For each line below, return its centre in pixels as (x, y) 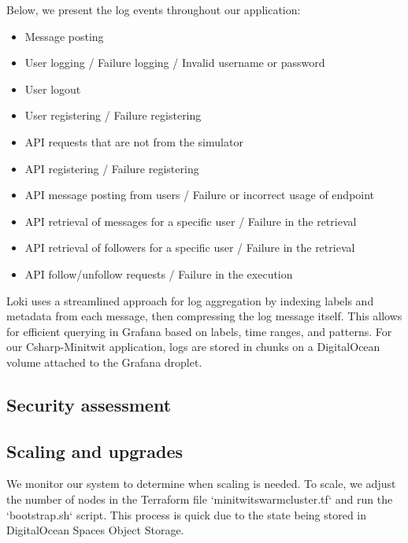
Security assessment (89, 404)
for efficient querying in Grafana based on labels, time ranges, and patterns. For (199, 331)
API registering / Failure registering (112, 168)
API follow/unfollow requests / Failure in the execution (159, 273)
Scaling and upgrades (95, 451)
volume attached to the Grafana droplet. (104, 362)
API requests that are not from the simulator (134, 141)
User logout (53, 89)
